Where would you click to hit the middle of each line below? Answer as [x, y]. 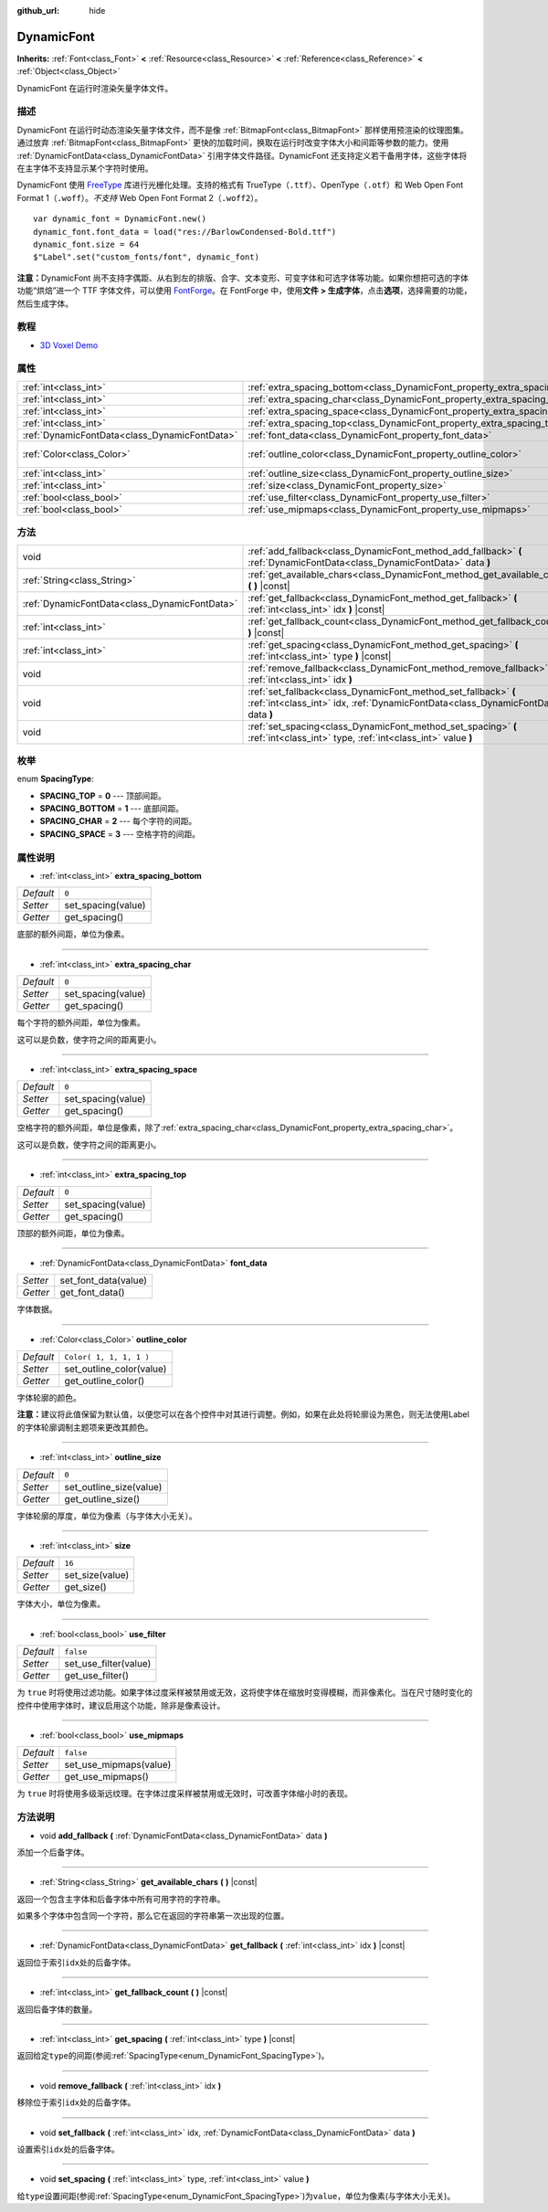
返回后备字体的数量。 [57, 2009]
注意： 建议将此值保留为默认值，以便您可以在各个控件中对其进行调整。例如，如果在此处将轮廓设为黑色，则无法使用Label [243, 1414]
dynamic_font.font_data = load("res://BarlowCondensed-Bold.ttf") [185, 232]
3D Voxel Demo [69, 345]
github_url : [38, 11]
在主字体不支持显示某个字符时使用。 [85, 168]
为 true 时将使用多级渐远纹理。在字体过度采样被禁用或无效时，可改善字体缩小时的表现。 [185, 1794]
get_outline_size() [102, 1498]
